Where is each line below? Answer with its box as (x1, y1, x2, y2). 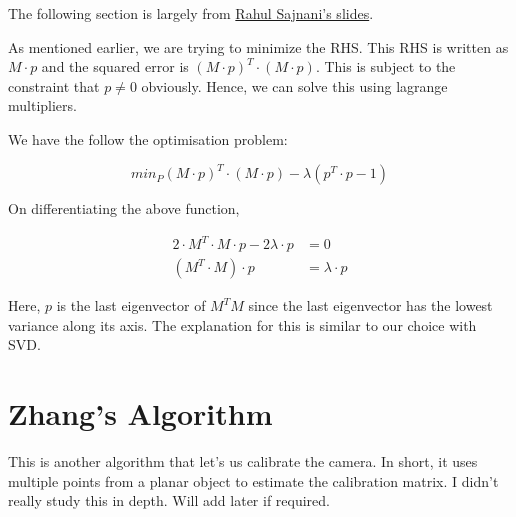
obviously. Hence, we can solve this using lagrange (141, 75, 448, 96)
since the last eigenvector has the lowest (248, 295, 493, 316)
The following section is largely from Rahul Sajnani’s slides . (8, 3, 374, 23)
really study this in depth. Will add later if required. (8, 490, 330, 511)
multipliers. (8, 95, 77, 116)
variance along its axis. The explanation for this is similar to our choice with (8, 314, 477, 335)
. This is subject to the (315, 56, 456, 77)
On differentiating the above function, (8, 198, 240, 219)
